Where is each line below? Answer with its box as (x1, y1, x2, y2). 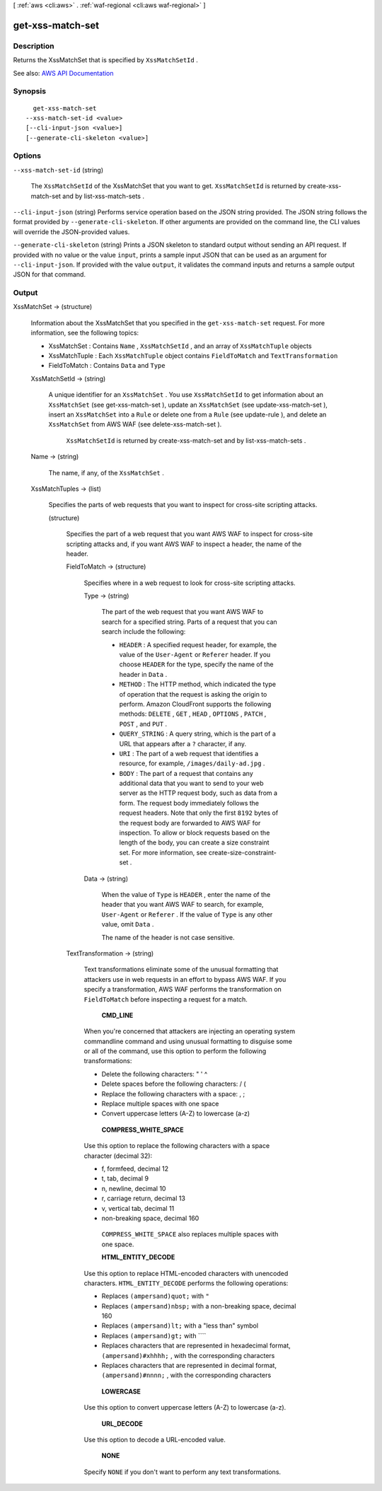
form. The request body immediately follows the (119, 799, 260, 807)
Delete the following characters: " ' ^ (101, 1069, 208, 1078)
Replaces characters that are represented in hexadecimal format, (101, 1341, 291, 1350)
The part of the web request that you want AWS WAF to (101, 608, 264, 616)
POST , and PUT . (119, 719, 168, 728)
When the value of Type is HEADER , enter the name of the (101, 890, 271, 898)
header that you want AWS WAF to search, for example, (101, 900, 265, 909)
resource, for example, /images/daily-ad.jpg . (119, 759, 265, 767)
